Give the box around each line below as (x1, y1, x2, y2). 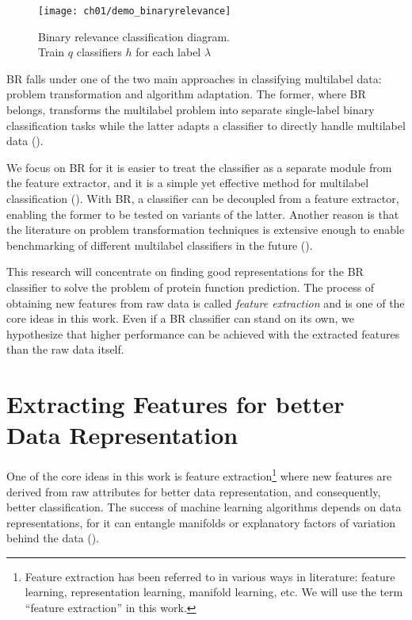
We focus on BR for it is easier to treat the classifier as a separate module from (6, 159, 392, 175)
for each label (135, 44, 201, 60)
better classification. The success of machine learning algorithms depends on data (6, 499, 402, 515)
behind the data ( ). (6, 530, 100, 546)
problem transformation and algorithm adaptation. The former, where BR (6, 86, 366, 102)
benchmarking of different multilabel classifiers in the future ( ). (6, 236, 313, 253)
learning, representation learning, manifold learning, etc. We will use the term (25, 584, 403, 600)
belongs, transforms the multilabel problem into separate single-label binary (6, 101, 375, 118)
